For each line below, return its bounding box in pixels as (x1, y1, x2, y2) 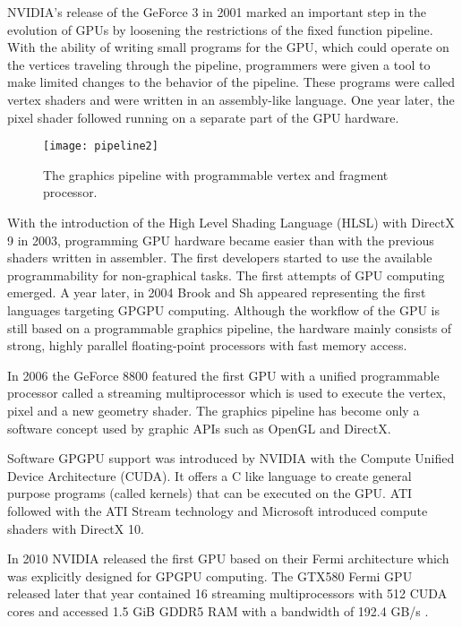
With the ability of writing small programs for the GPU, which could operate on (7, 38, 449, 56)
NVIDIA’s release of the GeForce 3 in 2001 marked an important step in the (7, 3, 426, 21)
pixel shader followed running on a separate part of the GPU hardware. (7, 107, 399, 126)
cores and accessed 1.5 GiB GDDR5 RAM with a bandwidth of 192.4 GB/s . (7, 601, 429, 620)
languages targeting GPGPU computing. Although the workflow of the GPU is (7, 300, 440, 319)
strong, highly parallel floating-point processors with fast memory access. (7, 336, 407, 355)
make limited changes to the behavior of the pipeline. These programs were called (7, 73, 456, 91)
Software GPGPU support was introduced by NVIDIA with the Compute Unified (7, 449, 455, 468)
